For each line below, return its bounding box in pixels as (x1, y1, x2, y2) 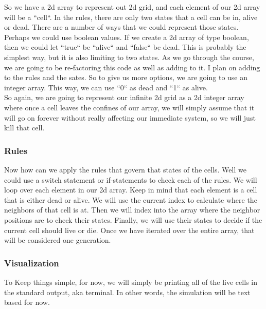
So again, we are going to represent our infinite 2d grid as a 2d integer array (4, 92, 244, 103)
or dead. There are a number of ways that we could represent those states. (4, 22, 239, 32)
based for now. (4, 297, 50, 307)
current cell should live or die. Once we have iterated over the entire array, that (4, 224, 255, 235)
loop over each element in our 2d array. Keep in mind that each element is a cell (4, 184, 257, 195)
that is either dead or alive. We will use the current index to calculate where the (4, 194, 257, 205)
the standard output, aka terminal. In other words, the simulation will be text (4, 286, 251, 297)
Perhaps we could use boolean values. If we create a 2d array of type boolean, (4, 31, 249, 42)
